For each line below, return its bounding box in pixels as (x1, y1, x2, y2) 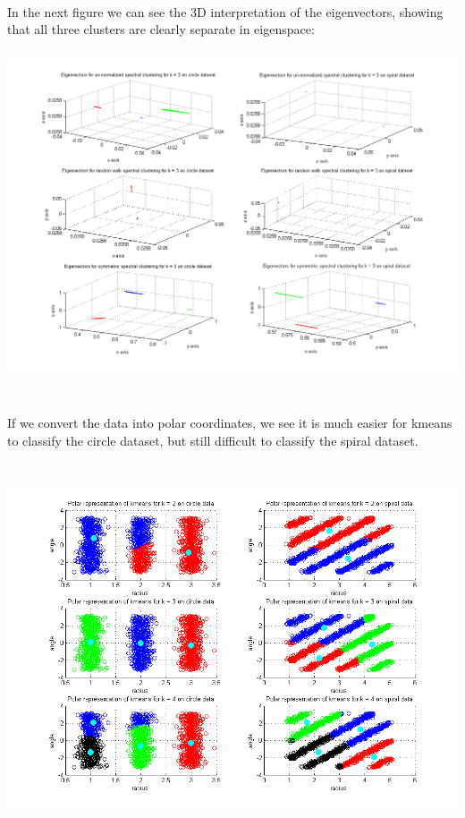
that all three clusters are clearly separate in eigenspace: (7, 20, 315, 38)
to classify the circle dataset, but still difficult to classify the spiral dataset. (7, 430, 418, 449)
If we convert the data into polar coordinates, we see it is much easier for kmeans (7, 413, 452, 432)
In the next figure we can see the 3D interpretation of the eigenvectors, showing (7, 2, 444, 21)
